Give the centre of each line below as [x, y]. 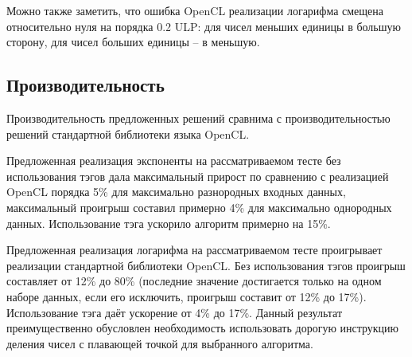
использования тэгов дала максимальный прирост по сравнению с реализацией [198, 176]
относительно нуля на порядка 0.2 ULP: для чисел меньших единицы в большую [204, 26]
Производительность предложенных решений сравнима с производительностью [198, 118]
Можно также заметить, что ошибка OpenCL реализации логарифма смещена [195, 10]
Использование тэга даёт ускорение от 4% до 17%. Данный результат [175, 312]
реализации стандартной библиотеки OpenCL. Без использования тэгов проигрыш [206, 265]
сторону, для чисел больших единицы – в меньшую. [133, 42]
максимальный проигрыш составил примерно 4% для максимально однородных [199, 207]
